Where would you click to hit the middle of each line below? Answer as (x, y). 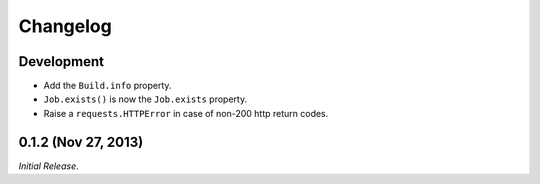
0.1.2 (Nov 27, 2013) (81, 141)
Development (61, 61)
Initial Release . (48, 166)
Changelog (65, 26)
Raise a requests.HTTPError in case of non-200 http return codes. (186, 113)
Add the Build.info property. (107, 86)
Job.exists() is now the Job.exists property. (145, 99)
